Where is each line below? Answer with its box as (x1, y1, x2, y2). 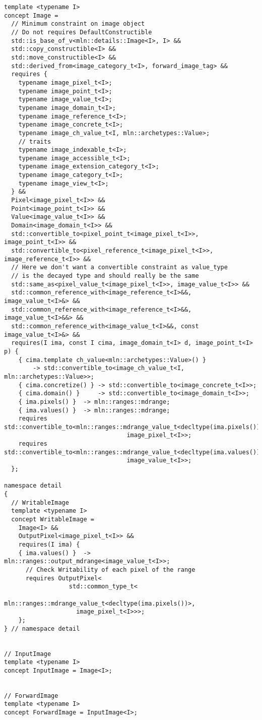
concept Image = (4, 12, 58, 19)
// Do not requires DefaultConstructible (11, 28, 152, 36)
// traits (18, 138, 51, 145)
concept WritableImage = (11, 516, 94, 523)
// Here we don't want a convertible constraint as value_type (11, 264, 228, 271)
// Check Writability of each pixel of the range (25, 566, 195, 573)
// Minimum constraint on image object (11, 20, 145, 28)
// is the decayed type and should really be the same (11, 272, 199, 279)
